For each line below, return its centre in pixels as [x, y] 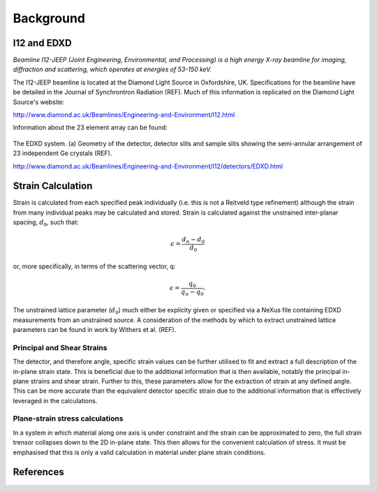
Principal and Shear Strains [60, 347]
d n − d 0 [193, 240]
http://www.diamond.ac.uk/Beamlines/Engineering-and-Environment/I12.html [124, 115]
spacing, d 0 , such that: [46, 223]
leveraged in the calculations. [55, 400]
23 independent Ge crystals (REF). [62, 153]
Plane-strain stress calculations [68, 419]
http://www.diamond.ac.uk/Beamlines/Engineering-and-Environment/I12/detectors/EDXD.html [148, 166]
